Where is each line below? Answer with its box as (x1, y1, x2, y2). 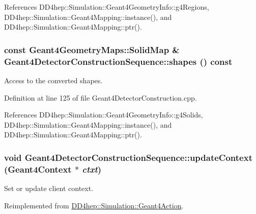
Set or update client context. (4, 183, 94, 194)
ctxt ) (82, 162, 102, 175)
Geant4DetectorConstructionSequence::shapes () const (4, 55, 233, 67)
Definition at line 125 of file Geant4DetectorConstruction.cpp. (4, 92, 197, 103)
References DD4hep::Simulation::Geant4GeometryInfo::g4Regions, (4, 2, 209, 12)
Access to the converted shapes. (4, 75, 103, 85)
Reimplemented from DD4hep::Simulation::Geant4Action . (4, 200, 184, 210)
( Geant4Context (4, 162, 72, 175)
